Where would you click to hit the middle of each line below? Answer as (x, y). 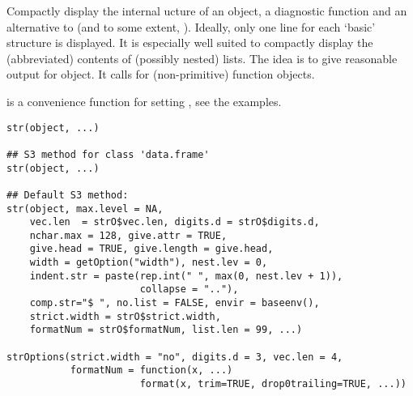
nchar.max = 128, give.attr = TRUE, (128, 235)
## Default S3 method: (68, 195)
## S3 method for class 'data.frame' (108, 154)
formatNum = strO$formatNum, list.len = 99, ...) (166, 330)
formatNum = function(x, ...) (151, 370)
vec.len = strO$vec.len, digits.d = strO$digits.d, (175, 222)
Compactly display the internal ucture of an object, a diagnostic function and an (207, 11)
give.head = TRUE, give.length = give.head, (151, 249)
